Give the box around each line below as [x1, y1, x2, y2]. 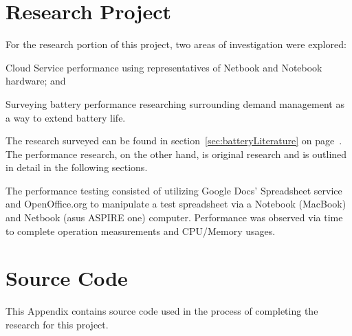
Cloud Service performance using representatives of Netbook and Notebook [5, 60, 322, 74]
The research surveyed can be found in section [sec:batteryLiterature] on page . [5, 133, 342, 148]
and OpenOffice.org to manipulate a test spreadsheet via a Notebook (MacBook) [5, 197, 346, 211]
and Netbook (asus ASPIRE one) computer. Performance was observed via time [5, 210, 343, 225]
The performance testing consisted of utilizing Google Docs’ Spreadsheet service [5, 183, 342, 197]
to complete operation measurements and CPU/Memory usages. [5, 223, 276, 238]
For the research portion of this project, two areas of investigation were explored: [5, 37, 346, 52]
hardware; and [5, 74, 66, 88]
